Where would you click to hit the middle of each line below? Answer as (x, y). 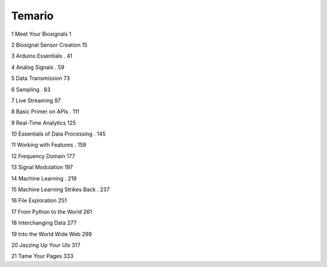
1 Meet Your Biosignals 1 (41, 34)
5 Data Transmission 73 (41, 78)
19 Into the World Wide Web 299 (51, 234)
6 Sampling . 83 (31, 89)
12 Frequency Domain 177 (43, 156)
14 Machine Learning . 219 (44, 178)
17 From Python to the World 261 (52, 211)
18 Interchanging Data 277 (44, 223)
